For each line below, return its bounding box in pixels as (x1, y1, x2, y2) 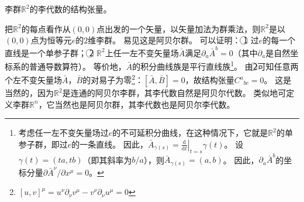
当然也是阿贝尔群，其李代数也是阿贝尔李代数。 (54, 98, 235, 110)
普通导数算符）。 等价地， (29, 60, 126, 72)
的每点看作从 (21, 22, 71, 35)
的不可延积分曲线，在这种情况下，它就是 (112, 126, 268, 139)
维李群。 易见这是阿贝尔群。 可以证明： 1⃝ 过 (88, 34, 259, 46)
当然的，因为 (5, 87, 54, 98)
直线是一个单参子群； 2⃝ (5, 46, 94, 59)
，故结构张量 (185, 74, 234, 85)
